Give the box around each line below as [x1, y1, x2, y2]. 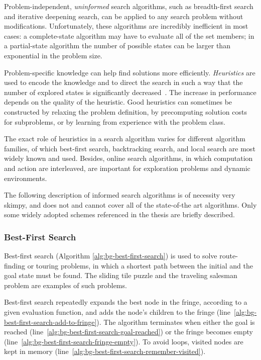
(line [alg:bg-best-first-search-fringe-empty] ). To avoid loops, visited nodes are [4, 336, 243, 346]
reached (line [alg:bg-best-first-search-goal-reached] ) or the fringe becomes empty [4, 326, 253, 337]
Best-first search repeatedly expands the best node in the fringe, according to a [4, 297, 247, 307]
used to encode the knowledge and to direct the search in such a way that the [4, 77, 243, 87]
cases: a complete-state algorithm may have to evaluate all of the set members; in [4, 30, 254, 41]
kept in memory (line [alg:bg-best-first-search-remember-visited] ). [4, 346, 206, 356]
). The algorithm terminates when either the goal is [96, 316, 255, 327]
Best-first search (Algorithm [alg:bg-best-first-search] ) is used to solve [4, 250, 217, 261]
